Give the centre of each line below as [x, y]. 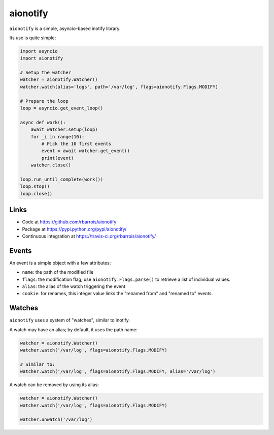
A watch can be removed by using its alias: [54, 385]
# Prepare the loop [44, 101]
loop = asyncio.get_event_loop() [62, 108]
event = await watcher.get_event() [86, 151]
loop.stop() [35, 186]
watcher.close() [51, 165]
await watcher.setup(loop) [64, 129]
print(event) [58, 158]
